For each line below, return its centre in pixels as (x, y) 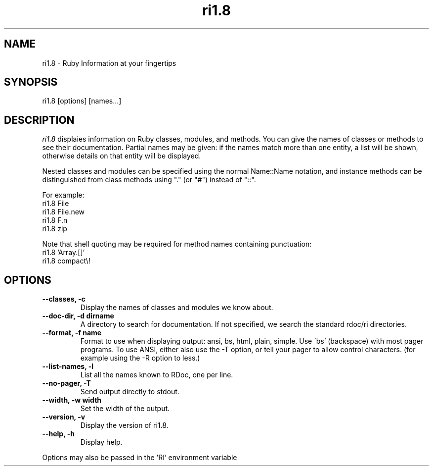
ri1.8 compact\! (66, 261)
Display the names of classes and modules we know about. (177, 308)
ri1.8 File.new (64, 212)
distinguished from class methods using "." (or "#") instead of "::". (149, 180)
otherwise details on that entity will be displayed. (122, 156)
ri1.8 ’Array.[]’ (64, 253)
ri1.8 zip (55, 229)
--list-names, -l (68, 366)
